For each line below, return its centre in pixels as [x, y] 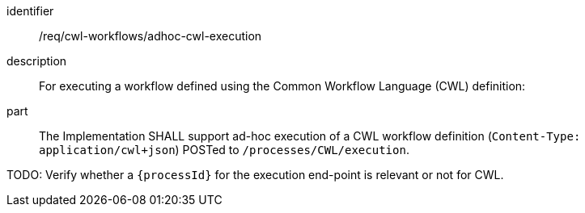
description [37, 61]
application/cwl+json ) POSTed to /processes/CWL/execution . [224, 150]
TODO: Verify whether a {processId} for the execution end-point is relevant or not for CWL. [255, 175]
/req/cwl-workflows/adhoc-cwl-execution [150, 36]
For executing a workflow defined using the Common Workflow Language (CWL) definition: [282, 86]
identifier [30, 11]
